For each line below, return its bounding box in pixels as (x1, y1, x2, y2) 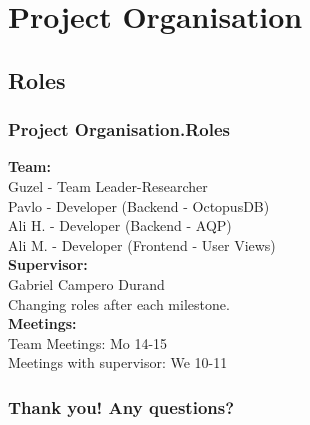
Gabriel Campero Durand (8, 273, 165, 294)
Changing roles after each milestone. (8, 293, 230, 314)
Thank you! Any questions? (8, 394, 235, 419)
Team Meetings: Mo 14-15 (8, 332, 168, 353)
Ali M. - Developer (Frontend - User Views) (8, 234, 276, 255)
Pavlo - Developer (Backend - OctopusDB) (8, 195, 270, 216)
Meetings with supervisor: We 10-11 (8, 352, 228, 373)
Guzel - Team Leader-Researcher (8, 175, 208, 196)
